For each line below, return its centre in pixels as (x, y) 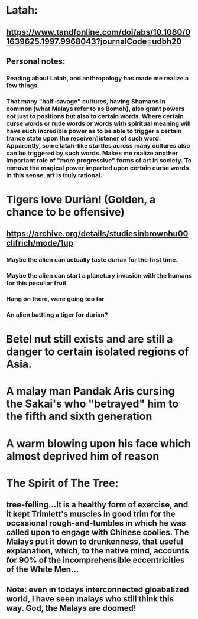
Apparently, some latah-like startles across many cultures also (98, 145)
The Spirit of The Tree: (62, 483)
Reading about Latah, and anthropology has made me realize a (98, 78)
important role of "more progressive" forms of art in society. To (99, 160)
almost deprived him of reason (83, 456)
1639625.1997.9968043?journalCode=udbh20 (94, 41)
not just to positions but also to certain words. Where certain (95, 116)
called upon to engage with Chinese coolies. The (98, 532)
